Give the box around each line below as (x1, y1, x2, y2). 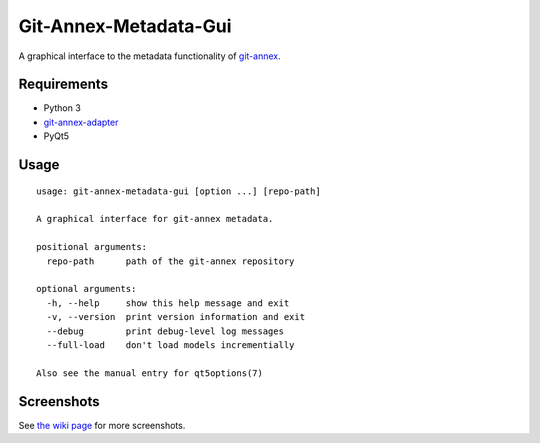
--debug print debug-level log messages (46, 325, 285, 337)
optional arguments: (36, 283, 137, 295)
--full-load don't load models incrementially (46, 339, 295, 350)
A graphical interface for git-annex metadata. (36, 213, 274, 225)
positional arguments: (36, 241, 148, 253)
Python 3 (43, 102, 82, 114)
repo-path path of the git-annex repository (46, 255, 295, 267)
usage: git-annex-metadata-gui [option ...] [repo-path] (36, 185, 322, 197)
